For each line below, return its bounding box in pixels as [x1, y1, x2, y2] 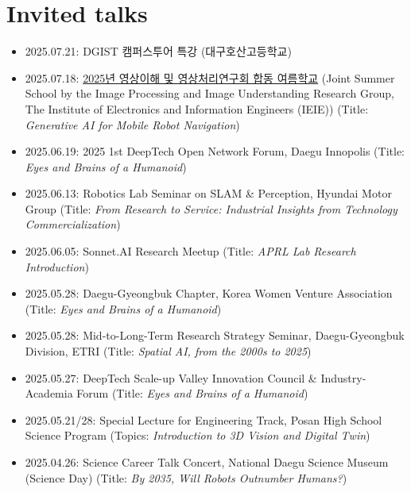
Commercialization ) [25, 216, 121, 233]
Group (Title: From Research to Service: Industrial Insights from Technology [25, 200, 397, 217]
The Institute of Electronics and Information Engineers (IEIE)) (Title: [25, 100, 369, 117]
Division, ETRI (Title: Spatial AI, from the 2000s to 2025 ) [25, 343, 312, 359]
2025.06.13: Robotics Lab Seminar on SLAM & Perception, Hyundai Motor [25, 185, 392, 202]
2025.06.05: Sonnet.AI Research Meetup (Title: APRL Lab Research [25, 243, 356, 259]
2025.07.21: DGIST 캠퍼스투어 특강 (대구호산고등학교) [25, 43, 292, 60]
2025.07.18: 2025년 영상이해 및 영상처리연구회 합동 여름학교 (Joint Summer [25, 69, 395, 86]
